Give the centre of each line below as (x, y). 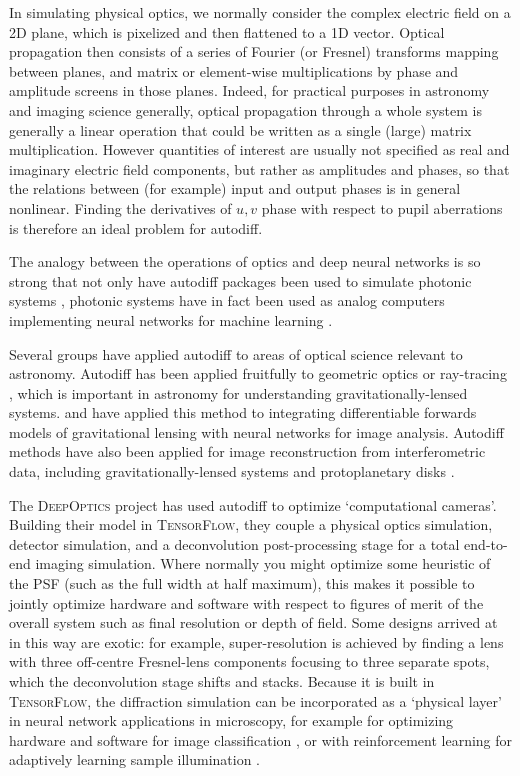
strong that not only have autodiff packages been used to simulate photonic (240, 280)
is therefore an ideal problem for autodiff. (136, 227)
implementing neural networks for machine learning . (171, 319)
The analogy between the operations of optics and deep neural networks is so (245, 261)
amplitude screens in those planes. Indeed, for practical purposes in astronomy (249, 90)
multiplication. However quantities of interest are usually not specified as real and (259, 149)
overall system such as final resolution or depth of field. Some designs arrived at (253, 622)
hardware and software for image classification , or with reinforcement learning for (261, 739)
